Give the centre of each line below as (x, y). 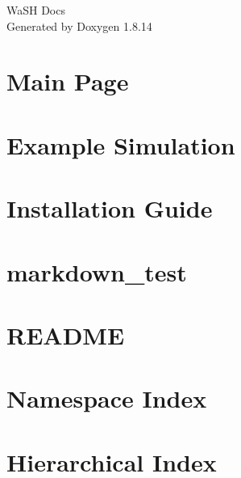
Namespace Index (107, 398)
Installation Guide (110, 208)
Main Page (68, 81)
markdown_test (97, 271)
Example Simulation (121, 144)
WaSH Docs (36, 10)
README (66, 334)
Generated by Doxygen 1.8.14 (79, 25)
